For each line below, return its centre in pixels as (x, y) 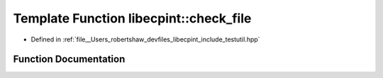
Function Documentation (69, 59)
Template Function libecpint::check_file (132, 18)
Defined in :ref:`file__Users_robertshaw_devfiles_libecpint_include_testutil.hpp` (145, 39)
